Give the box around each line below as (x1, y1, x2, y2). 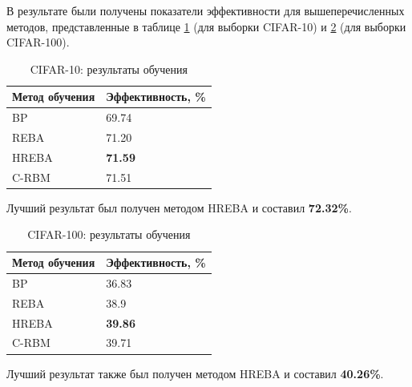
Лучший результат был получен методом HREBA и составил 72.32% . (6, 199, 352, 216)
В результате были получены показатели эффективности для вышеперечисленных (6, 2, 405, 18)
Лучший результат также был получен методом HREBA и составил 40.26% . (6, 365, 384, 381)
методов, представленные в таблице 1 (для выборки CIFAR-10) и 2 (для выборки (6, 18, 406, 34)
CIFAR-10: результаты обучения (30, 60, 188, 77)
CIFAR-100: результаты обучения (27, 226, 191, 243)
